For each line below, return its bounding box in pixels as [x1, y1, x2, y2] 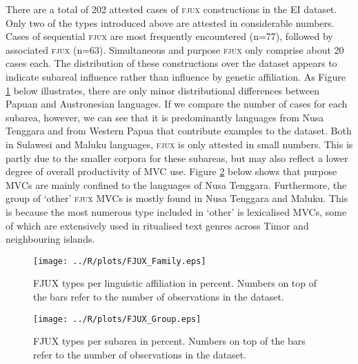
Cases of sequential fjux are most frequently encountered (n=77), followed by [6, 29, 333, 43]
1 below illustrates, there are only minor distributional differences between [6, 83, 320, 97]
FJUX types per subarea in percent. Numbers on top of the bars [33, 334, 306, 348]
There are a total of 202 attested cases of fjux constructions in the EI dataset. [6, 2, 337, 16]
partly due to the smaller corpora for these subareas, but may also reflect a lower [6, 150, 348, 165]
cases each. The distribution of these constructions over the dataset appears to [6, 56, 337, 70]
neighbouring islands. [6, 232, 95, 246]
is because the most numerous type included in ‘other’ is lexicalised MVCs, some [6, 204, 347, 219]
